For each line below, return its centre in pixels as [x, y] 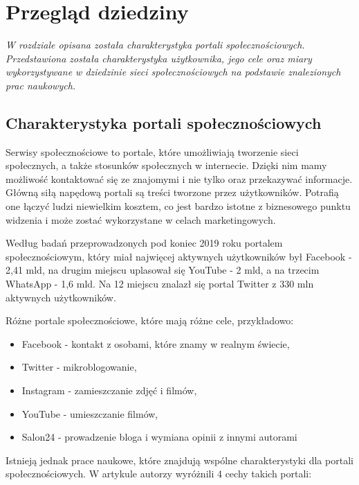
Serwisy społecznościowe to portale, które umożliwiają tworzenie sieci [152, 151]
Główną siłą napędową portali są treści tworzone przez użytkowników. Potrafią [172, 192]
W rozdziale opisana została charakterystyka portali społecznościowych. [155, 45]
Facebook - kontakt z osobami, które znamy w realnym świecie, [156, 343]
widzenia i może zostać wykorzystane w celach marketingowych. [141, 219]
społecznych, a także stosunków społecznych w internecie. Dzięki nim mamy [166, 165]
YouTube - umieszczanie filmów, [90, 413]
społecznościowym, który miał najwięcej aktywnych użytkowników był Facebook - [179, 256]
